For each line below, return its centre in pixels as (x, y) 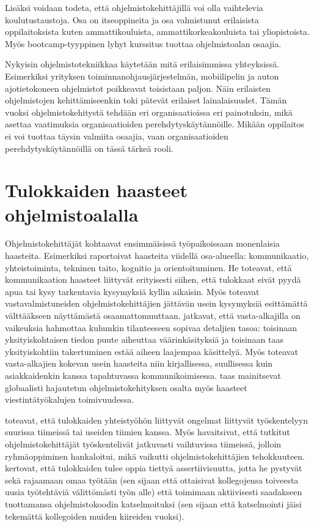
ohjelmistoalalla (72, 214)
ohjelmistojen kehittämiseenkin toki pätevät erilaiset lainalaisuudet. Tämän (146, 100)
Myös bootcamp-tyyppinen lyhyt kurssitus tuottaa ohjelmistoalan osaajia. (143, 43)
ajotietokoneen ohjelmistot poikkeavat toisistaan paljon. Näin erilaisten (138, 88)
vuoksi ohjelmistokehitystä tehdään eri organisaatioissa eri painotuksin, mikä (149, 112)
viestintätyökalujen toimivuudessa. (70, 399)
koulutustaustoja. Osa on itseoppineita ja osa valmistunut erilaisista (132, 19)
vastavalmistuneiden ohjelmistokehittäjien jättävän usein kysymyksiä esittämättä (156, 303)
